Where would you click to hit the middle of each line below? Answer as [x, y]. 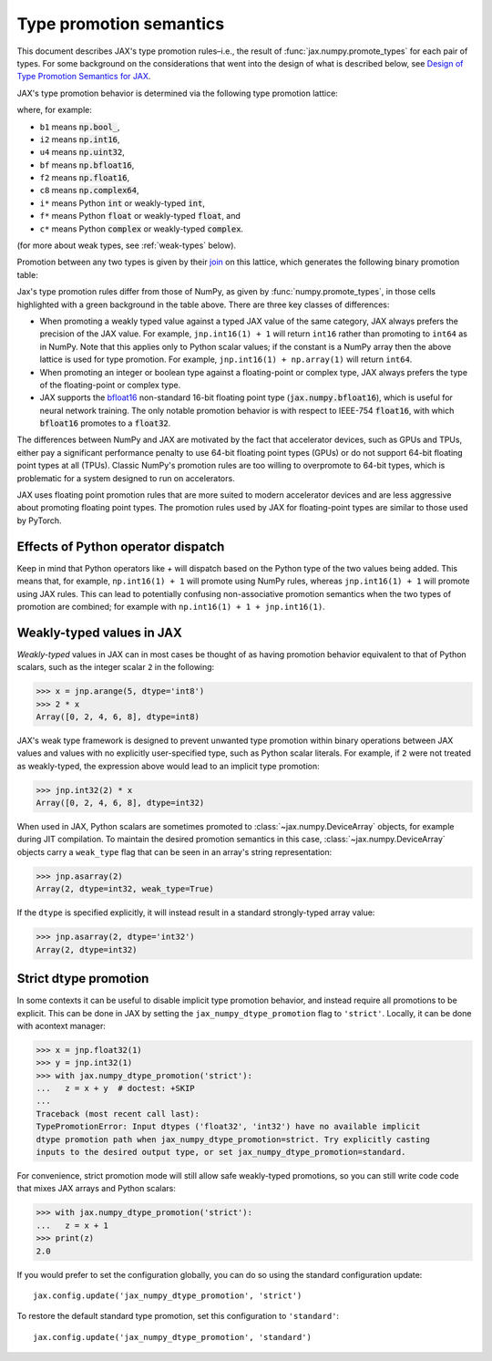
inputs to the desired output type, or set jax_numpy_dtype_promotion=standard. [221, 1152]
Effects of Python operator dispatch [121, 546]
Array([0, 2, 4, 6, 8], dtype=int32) [120, 803]
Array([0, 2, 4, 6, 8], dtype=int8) [118, 717]
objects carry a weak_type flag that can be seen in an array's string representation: [174, 851]
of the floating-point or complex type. [110, 385]
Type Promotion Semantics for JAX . [84, 77]
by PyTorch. [40, 521]
